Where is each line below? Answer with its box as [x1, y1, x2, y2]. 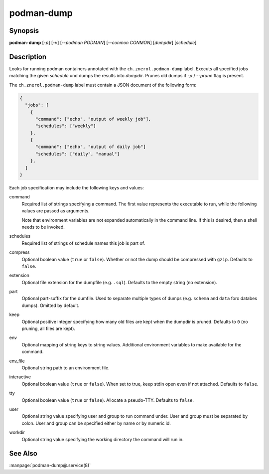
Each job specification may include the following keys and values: [9, 185, 144, 191]
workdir [9, 429, 25, 436]
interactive [9, 374, 31, 380]
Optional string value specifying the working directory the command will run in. [21, 436, 184, 442]
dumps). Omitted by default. [21, 302, 80, 309]
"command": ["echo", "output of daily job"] [35, 144, 146, 150]
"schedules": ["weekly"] [35, 123, 97, 129]
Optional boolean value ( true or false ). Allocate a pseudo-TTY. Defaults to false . [21, 397, 194, 403]
